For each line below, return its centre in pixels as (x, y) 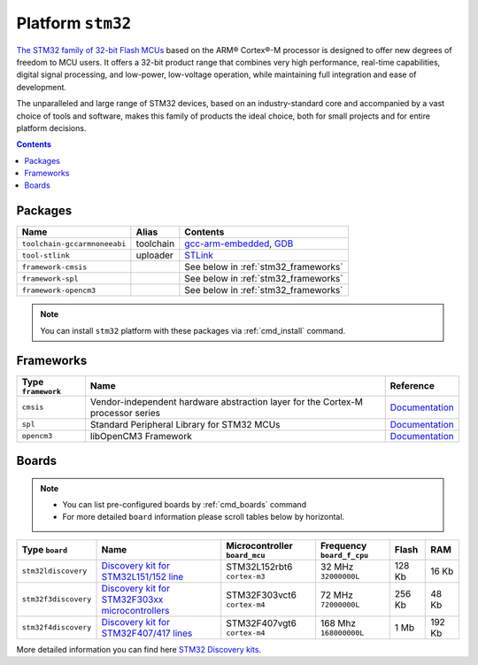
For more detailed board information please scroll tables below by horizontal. (204, 517)
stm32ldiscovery (54, 571)
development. (41, 87)
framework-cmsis (54, 267)
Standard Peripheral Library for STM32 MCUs (185, 424)
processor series (125, 413)
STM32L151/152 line (143, 576)
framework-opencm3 (59, 290)
